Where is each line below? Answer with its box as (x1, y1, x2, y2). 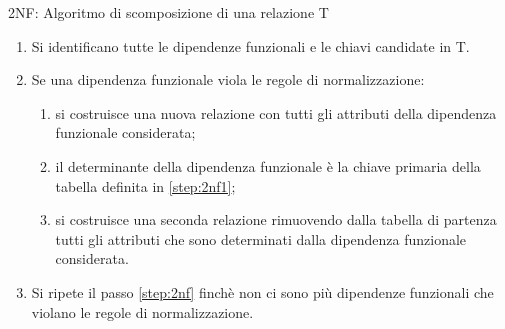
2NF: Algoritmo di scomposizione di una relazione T (8, 2, 329, 22)
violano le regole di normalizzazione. (31, 301, 254, 322)
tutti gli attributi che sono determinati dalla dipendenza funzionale (55, 228, 467, 249)
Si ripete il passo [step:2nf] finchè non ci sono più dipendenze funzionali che (31, 281, 494, 302)
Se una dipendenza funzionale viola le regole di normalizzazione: (31, 69, 425, 90)
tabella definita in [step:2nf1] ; (55, 175, 236, 196)
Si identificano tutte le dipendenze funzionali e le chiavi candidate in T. (31, 35, 470, 56)
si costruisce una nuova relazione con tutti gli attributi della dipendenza (55, 102, 497, 123)
